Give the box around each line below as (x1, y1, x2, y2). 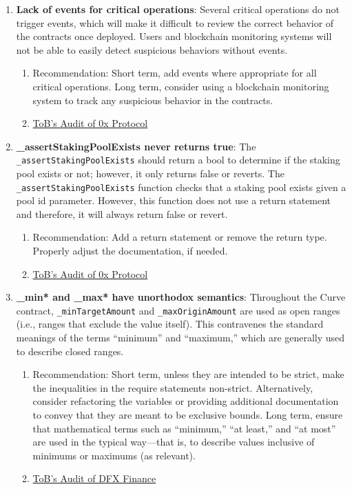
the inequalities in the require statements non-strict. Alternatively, (32, 380, 313, 395)
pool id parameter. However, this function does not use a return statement (16, 193, 331, 208)
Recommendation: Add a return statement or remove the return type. (32, 230, 327, 244)
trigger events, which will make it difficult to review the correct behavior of (16, 15, 334, 30)
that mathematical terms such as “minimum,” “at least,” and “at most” (32, 421, 336, 435)
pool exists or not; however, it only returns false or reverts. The (16, 166, 284, 180)
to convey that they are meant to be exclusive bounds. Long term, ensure (32, 408, 343, 422)
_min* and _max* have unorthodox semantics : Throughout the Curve (16, 290, 346, 304)
